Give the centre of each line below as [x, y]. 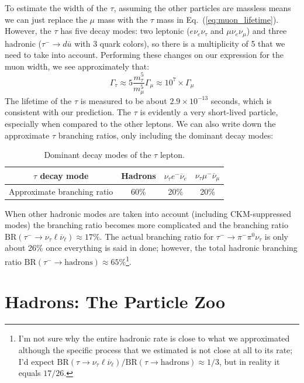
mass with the [122, 19]
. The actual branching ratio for [157, 236]
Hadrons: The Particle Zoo [115, 301]
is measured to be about [124, 100]
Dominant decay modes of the [98, 155]
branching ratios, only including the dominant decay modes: [166, 135]
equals [30, 373]
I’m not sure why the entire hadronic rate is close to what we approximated [154, 338]
